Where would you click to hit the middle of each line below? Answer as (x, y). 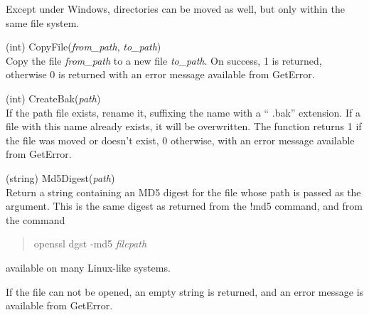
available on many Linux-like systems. (88, 267)
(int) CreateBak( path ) (53, 98)
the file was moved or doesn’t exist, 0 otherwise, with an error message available (180, 140)
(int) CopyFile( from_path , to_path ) (84, 47)
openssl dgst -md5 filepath (90, 244)
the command (36, 219)
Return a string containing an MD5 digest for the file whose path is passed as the (183, 192)
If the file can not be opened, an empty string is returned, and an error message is (185, 291)
